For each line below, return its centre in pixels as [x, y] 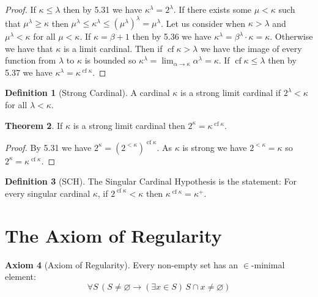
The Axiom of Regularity [113, 235]
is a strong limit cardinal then [129, 125]
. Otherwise [291, 36]
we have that [29, 48]
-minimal [268, 264]
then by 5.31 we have [103, 9]
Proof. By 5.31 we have [48, 147]
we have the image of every [251, 48]
